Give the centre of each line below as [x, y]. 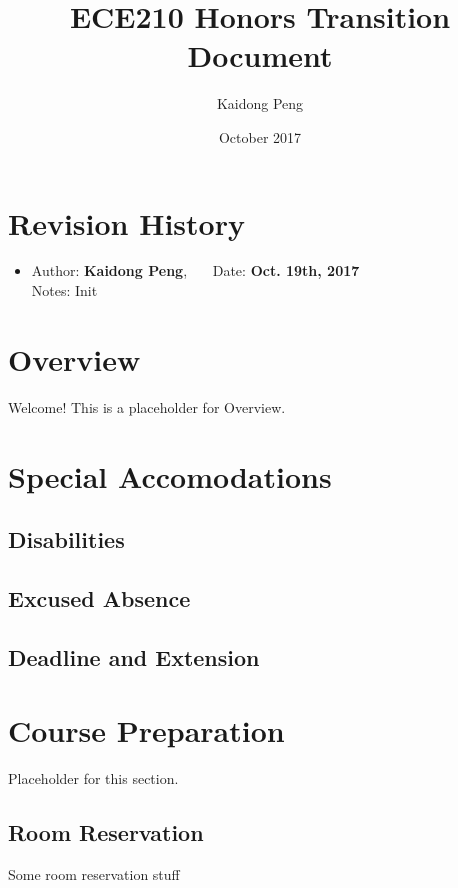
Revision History [126, 222]
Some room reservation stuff [94, 873]
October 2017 [260, 136]
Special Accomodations [170, 475]
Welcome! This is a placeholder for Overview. [147, 406]
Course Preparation [146, 730]
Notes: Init [64, 290]
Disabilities [66, 539]
